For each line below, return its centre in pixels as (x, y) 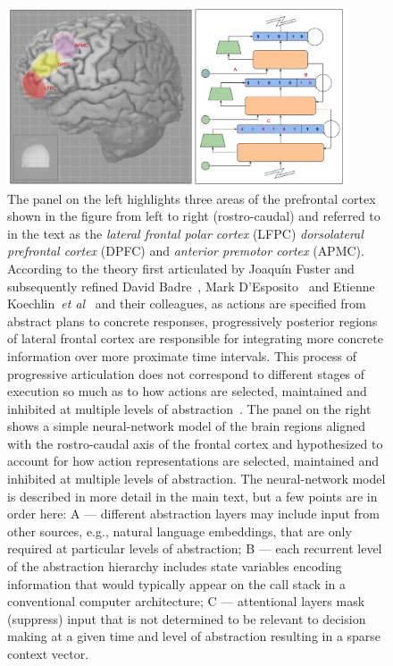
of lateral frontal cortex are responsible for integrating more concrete (195, 338)
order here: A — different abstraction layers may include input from (193, 514)
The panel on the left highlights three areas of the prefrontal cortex (192, 198)
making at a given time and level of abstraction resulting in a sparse (194, 636)
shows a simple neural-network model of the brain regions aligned (187, 426)
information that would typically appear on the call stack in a (176, 583)
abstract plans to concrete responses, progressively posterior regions (192, 320)
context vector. (48, 654)
